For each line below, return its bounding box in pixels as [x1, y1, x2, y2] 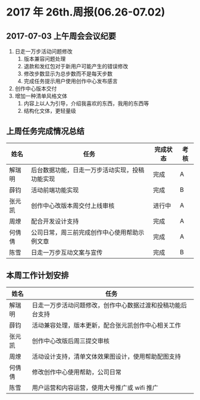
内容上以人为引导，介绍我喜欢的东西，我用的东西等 [23, 100, 149, 107]
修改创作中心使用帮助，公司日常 [32, 368, 122, 376]
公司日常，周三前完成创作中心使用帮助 [30, 228, 139, 237]
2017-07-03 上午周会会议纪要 [6, 31, 116, 41]
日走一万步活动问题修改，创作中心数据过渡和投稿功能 [32, 301, 182, 309]
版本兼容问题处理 [23, 55, 66, 62]
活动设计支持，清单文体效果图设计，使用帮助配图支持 [32, 352, 182, 360]
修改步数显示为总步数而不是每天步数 [23, 70, 113, 77]
